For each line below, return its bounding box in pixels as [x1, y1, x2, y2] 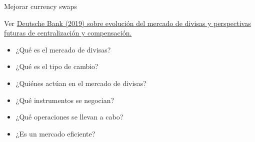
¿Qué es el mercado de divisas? [15, 44, 111, 54]
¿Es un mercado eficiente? [15, 128, 95, 138]
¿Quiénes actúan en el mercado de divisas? [15, 77, 146, 88]
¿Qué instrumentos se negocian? [15, 94, 114, 105]
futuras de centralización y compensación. [4, 27, 132, 38]
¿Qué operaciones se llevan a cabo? [15, 111, 123, 122]
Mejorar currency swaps [4, 1, 77, 11]
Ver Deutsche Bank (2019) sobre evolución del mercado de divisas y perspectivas [4, 17, 251, 28]
